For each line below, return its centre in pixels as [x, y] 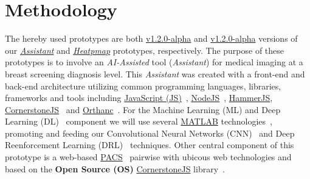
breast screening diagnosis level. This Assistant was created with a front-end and [155, 73]
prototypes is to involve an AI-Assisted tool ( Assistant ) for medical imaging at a [154, 62]
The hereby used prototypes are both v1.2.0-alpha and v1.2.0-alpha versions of [151, 38]
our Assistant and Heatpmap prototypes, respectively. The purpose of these [145, 50]
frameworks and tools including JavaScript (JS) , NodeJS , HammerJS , [139, 98]
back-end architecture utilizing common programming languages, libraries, [143, 86]
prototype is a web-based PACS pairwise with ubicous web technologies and [148, 157]
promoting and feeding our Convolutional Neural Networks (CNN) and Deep [150, 133]
